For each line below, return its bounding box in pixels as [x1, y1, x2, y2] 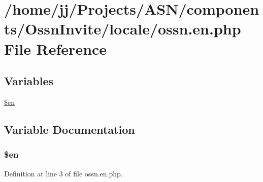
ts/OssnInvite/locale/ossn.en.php [4, 18, 241, 39]
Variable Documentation [4, 121, 135, 137]
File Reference [4, 38, 107, 59]
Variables [4, 73, 54, 89]
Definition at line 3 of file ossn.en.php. [4, 168, 123, 178]
